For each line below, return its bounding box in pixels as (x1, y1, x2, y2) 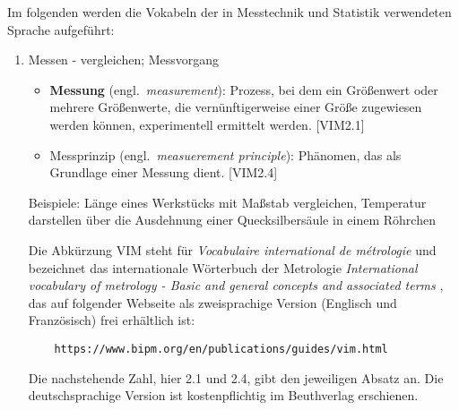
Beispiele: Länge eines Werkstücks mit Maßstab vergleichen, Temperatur (28, 192, 427, 211)
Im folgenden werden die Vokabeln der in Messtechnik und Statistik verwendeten (7, 3, 452, 21)
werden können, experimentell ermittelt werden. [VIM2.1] (49, 115, 365, 133)
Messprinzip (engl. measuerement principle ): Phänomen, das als (49, 145, 402, 164)
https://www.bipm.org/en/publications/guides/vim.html (54, 342, 388, 355)
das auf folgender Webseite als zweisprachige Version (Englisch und (28, 293, 397, 312)
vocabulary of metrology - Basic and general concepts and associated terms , (28, 276, 444, 295)
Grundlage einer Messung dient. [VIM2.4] (49, 163, 278, 182)
